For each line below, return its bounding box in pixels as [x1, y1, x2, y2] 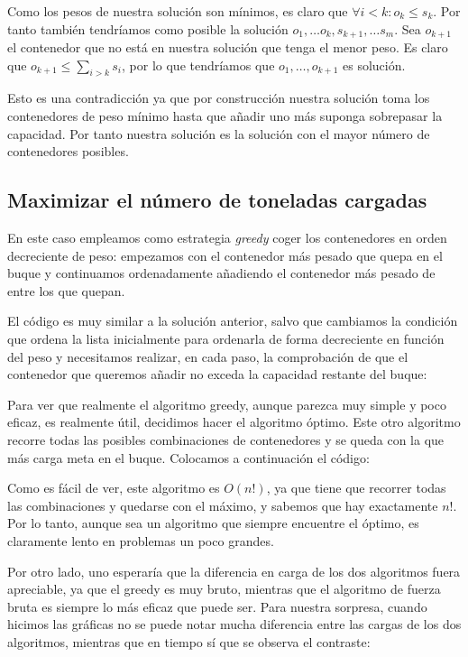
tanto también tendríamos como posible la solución [7, 19, 289, 38]
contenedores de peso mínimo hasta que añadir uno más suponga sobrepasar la [7, 106, 443, 125]
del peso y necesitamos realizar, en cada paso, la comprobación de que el [7, 347, 408, 366]
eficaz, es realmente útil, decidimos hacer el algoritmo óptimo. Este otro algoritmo [7, 412, 461, 431]
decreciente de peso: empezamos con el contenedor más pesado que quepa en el [7, 245, 443, 264]
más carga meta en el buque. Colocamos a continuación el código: [7, 448, 370, 467]
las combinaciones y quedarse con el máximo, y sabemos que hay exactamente [7, 495, 438, 514]
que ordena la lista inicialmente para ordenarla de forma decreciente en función [7, 328, 445, 347]
